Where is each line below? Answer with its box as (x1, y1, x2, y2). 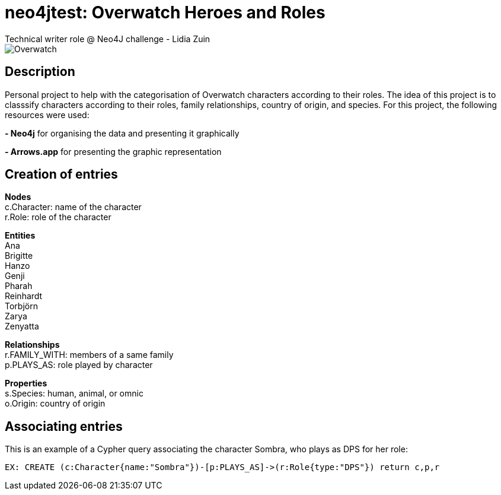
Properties (5, 378, 47, 389)
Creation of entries (5, 167, 118, 182)
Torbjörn (5, 301, 38, 312)
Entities (5, 230, 36, 241)
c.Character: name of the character (5, 202, 142, 212)
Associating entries (5, 418, 123, 434)
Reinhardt (5, 291, 43, 302)
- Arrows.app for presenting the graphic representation (5, 146, 222, 157)
